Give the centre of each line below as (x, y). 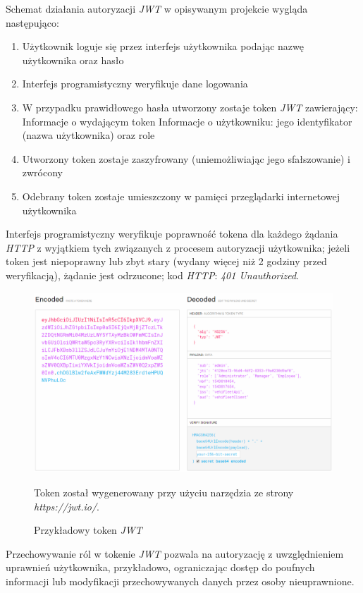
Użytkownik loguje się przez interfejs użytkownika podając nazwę (163, 46)
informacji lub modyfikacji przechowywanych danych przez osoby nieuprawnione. (180, 581)
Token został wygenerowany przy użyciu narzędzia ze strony (164, 492)
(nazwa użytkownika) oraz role (88, 135)
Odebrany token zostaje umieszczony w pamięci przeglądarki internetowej (181, 196)
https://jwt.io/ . (67, 506)
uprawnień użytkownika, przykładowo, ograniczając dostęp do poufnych (160, 567)
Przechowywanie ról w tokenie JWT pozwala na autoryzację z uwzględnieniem (175, 553)
